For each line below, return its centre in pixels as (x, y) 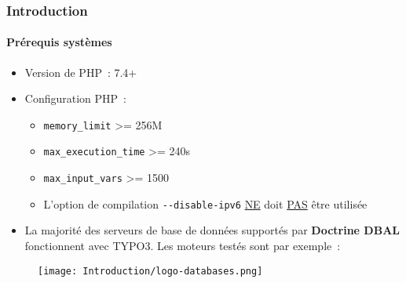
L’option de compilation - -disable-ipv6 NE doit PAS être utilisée (205, 203)
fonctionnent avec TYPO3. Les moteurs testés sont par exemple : (183, 246)
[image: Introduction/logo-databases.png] (150, 271)
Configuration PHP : (75, 98)
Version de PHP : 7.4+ (81, 72)
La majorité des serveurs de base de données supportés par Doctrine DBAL (212, 230)
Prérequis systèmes (59, 42)
